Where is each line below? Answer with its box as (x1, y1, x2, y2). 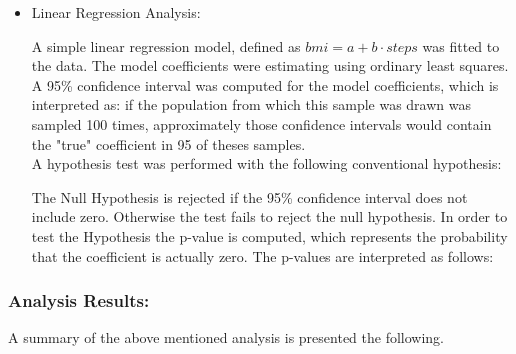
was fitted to (422, 35, 500, 56)
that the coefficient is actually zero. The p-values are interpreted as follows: (31, 245, 494, 266)
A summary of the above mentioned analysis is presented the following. (8, 327, 445, 348)
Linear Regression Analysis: (31, 2, 201, 22)
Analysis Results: (8, 288, 150, 313)
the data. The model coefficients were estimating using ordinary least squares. (31, 55, 509, 76)
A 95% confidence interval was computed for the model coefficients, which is (31, 74, 499, 95)
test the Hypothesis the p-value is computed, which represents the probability (31, 225, 508, 246)
